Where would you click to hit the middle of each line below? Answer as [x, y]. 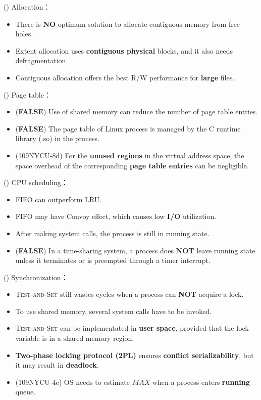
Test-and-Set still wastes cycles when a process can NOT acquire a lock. [129, 294]
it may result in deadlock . [57, 365]
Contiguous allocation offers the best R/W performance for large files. [125, 77]
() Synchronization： [36, 277]
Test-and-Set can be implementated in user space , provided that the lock [132, 328]
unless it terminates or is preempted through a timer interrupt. [113, 260]
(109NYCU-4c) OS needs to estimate [72, 382]
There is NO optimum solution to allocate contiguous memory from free [128, 24]
